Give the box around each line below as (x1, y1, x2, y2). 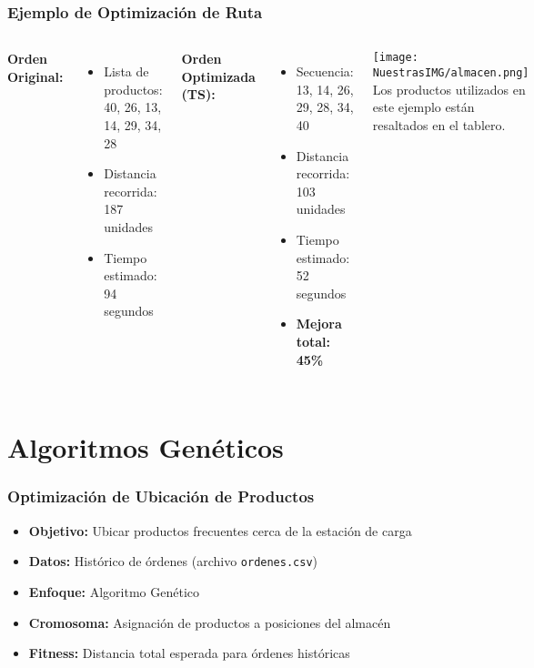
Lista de (104, 62, 149, 81)
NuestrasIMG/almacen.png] (372, 66, 529, 79)
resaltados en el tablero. (372, 115, 506, 134)
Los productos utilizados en (372, 79, 526, 98)
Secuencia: (296, 62, 354, 81)
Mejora (296, 314, 342, 333)
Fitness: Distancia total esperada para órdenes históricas (28, 643, 350, 663)
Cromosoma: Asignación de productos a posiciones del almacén (28, 612, 391, 632)
